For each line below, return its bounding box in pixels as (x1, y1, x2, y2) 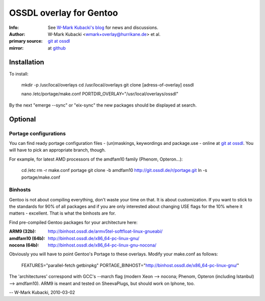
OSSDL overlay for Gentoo (9, 7, 118, 18)
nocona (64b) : (9, 242, 39, 248)
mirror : (9, 45, 24, 51)
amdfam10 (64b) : (9, 235, 45, 241)
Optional (9, 115, 36, 123)
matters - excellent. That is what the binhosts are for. (9, 210, 116, 216)
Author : (9, 31, 26, 37)
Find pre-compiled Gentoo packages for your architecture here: (9, 219, 138, 225)
